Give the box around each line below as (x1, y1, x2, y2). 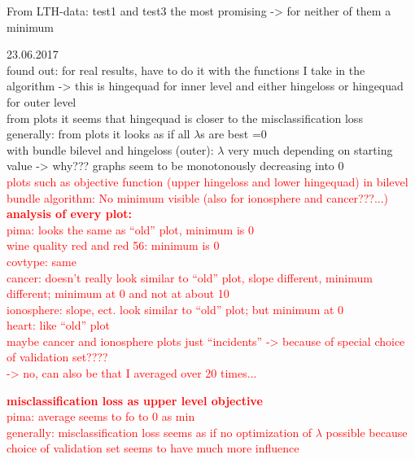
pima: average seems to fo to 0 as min (7, 408, 195, 425)
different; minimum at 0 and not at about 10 (7, 285, 229, 302)
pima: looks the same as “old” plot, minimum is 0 (7, 221, 254, 238)
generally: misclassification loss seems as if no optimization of (7, 423, 312, 440)
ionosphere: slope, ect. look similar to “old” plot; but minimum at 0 (7, 300, 344, 317)
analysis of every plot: (7, 205, 132, 222)
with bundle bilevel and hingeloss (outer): (7, 141, 214, 158)
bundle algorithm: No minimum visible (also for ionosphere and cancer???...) (7, 189, 389, 206)
